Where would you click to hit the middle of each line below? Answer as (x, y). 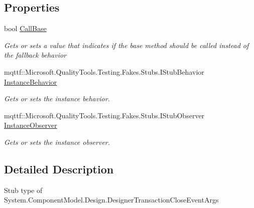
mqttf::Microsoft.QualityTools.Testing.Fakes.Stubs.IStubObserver (104, 115)
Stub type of (23, 190)
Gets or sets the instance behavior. (57, 98)
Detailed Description (59, 169)
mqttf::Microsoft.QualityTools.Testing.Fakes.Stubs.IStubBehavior (104, 71)
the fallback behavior (35, 55)
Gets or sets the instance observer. (57, 142)
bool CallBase (25, 28)
